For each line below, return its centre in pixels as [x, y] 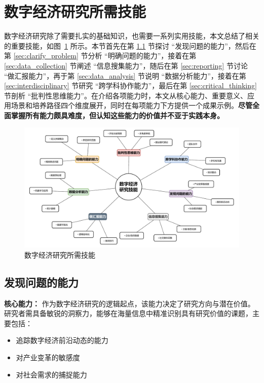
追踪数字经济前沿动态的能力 [62, 340]
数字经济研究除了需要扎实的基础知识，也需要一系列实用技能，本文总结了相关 [132, 36]
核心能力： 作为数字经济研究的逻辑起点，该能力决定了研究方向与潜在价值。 [129, 303]
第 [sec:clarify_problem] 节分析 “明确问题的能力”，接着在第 [100, 56]
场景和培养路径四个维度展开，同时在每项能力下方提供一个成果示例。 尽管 [131, 105]
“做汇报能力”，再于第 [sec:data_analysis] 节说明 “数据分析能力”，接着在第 [125, 75]
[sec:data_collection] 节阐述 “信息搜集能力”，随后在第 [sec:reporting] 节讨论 [126, 65]
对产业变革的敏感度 [48, 357]
